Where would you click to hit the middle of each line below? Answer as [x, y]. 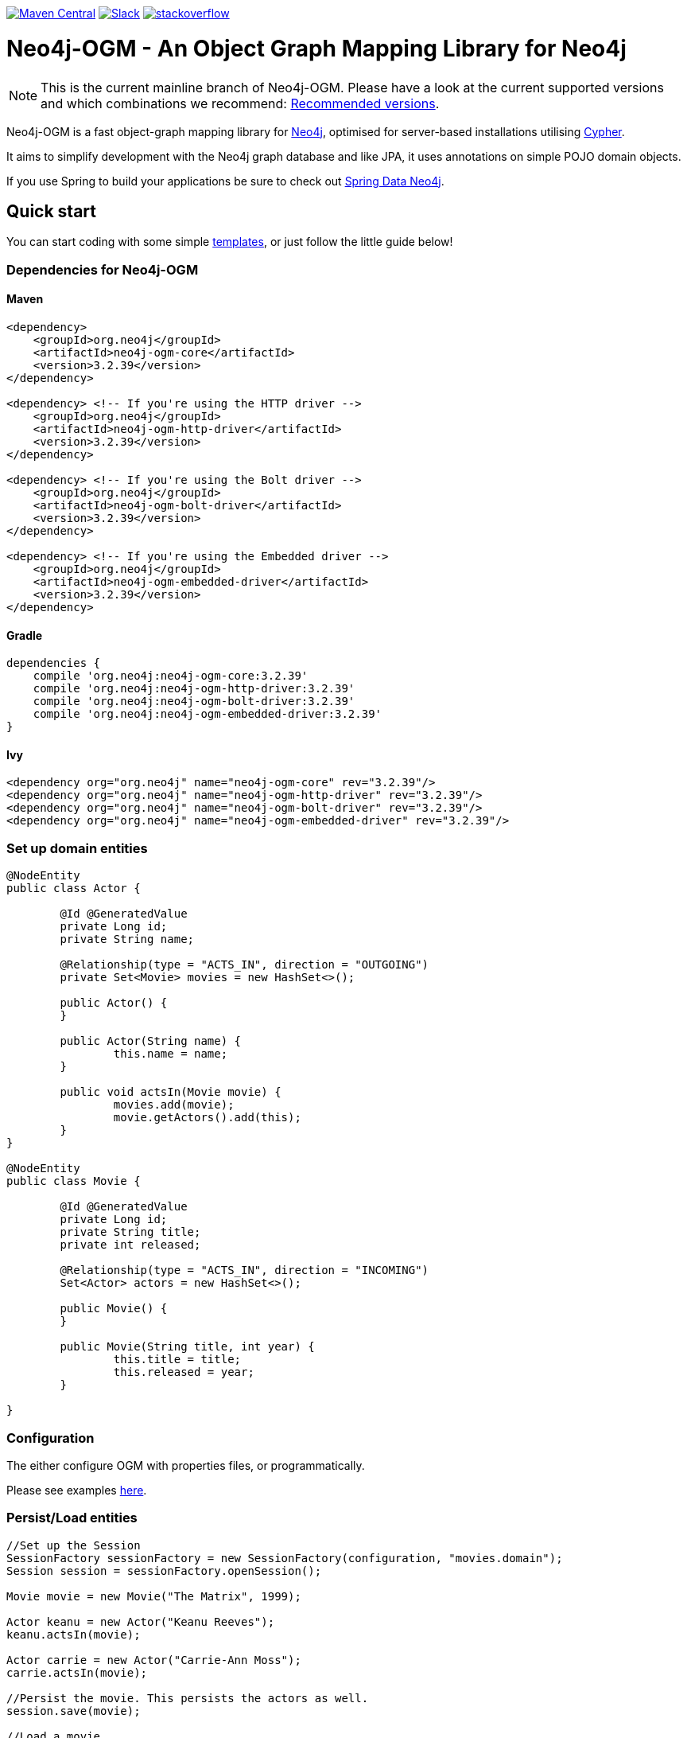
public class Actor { [74, 888]
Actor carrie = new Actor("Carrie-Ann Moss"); [154, 1660]
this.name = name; [171, 1054]
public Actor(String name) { [151, 1041]
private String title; [130, 1232]
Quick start [51, 211]
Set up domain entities [77, 848]
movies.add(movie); [174, 1105]
